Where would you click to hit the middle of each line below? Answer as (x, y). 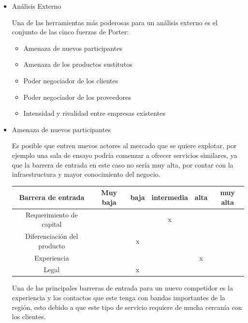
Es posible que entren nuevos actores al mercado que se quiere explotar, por (124, 146)
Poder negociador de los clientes (71, 80)
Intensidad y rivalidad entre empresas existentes (94, 113)
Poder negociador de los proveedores (77, 97)
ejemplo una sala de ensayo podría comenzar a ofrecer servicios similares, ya (124, 155)
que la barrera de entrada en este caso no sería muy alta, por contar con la (123, 164)
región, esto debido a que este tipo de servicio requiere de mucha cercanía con (127, 307)
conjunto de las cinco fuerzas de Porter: (70, 32)
